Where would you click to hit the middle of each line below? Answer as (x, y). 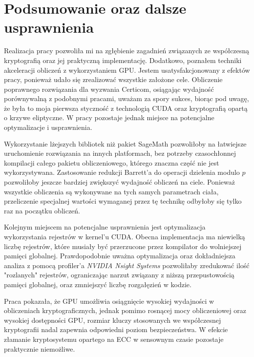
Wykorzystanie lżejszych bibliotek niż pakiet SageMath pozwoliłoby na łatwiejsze (125, 143)
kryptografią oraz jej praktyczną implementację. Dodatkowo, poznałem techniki (123, 60)
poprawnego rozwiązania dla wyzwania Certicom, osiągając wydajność (109, 89)
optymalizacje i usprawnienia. (48, 127)
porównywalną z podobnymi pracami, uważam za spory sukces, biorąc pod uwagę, (127, 98)
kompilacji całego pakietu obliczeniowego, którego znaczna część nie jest (112, 162)
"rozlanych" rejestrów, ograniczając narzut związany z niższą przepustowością (119, 275)
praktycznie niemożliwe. (40, 348)
